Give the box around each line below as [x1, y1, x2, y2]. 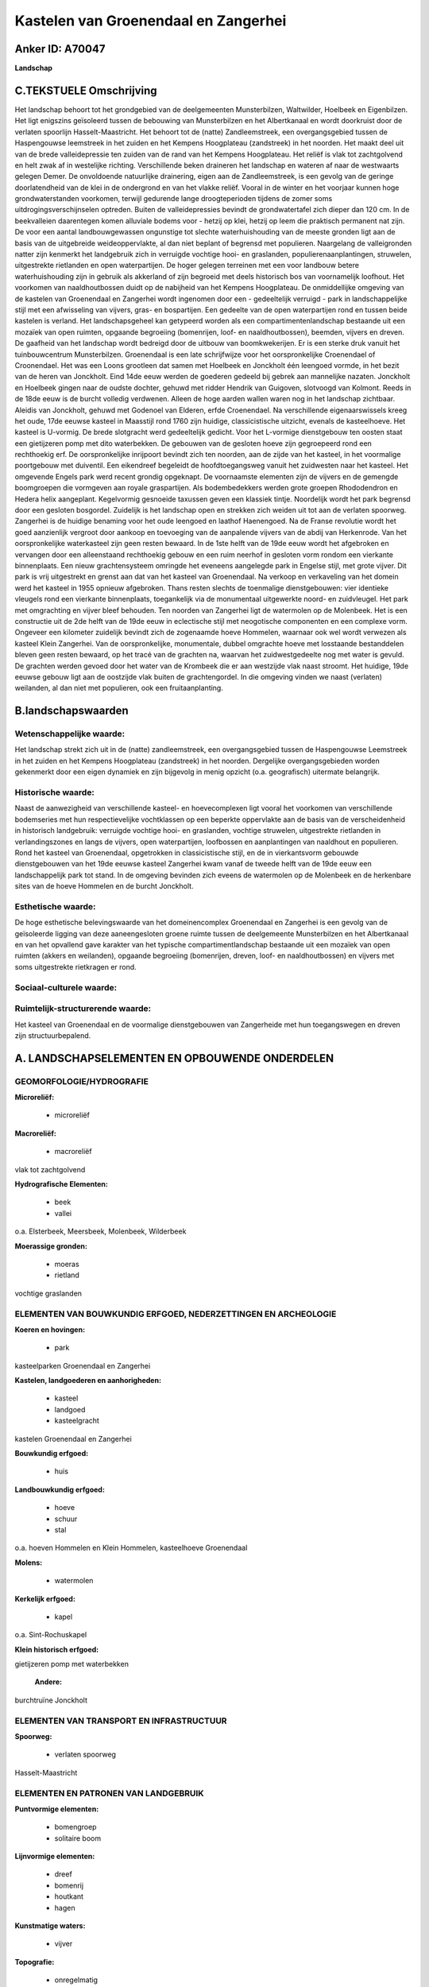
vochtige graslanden [14, 1288, 83, 1298]
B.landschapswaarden [14, 704, 129, 718]
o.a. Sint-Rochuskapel [14, 1630, 87, 1640]
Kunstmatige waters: [14, 1921, 86, 1931]
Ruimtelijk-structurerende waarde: [14, 1003, 151, 1014]
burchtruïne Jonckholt [14, 1695, 87, 1705]
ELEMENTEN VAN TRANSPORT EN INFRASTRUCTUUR [14, 1715, 227, 1726]
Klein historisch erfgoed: [14, 1644, 99, 1654]
